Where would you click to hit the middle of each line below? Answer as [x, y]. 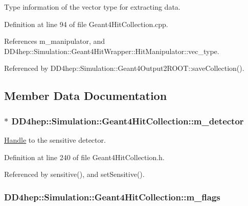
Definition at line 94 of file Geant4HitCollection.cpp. [86, 24]
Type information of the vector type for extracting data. [92, 7]
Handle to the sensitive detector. [55, 139]
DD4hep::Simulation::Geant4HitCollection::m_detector [128, 121]
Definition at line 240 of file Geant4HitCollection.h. [84, 157]
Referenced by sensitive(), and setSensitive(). [74, 174]
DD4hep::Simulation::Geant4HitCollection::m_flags [112, 197]
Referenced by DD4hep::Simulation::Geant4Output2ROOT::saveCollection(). [124, 68]
